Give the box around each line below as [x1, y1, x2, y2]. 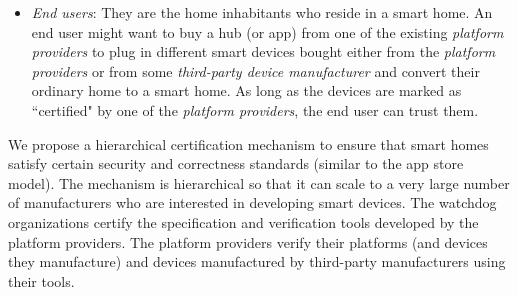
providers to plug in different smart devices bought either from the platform [31, 41, 496, 62]
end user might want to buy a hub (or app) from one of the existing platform [31, 21, 504, 42]
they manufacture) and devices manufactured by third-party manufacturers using [8, 251, 506, 272]
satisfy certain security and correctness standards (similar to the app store [8, 153, 464, 174]
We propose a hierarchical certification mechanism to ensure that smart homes [8, 133, 489, 154]
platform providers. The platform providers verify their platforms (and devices [8, 231, 488, 252]
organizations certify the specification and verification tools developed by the [8, 211, 479, 232]
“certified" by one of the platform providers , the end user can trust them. [31, 99, 479, 120]
